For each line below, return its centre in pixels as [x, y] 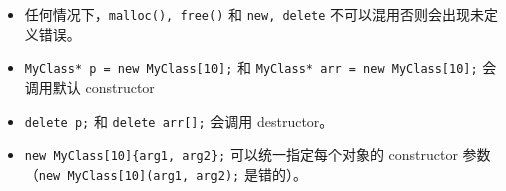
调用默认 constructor [89, 86]
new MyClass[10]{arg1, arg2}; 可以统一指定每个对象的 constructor [241, 154]
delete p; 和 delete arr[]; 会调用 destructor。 [179, 120]
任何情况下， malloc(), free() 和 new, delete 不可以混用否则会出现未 [254, 14]
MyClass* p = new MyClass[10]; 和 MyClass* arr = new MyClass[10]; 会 [260, 67]
